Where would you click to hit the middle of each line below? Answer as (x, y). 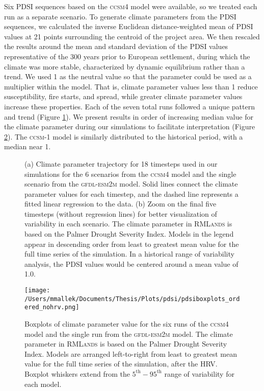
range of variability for (199, 373)
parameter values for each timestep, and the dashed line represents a (131, 193)
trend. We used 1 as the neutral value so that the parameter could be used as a (128, 76)
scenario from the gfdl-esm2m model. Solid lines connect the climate (131, 184)
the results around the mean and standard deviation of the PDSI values (116, 46)
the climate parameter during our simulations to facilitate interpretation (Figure (130, 126)
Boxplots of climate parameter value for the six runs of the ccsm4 (127, 324)
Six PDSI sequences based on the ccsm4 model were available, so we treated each (131, 6)
